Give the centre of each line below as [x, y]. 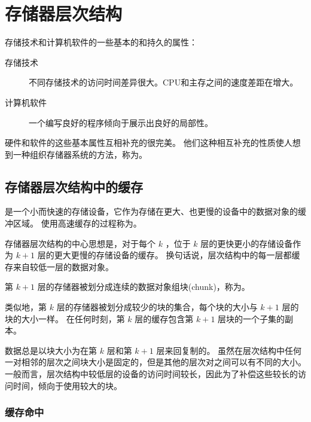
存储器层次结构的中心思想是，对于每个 [80, 243]
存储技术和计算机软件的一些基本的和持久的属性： [101, 42]
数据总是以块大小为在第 [51, 350]
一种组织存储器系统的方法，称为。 [80, 154]
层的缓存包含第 [164, 318]
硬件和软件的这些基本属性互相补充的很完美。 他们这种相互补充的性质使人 [149, 143]
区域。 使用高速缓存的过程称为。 [77, 223]
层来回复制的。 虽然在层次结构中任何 [229, 350]
